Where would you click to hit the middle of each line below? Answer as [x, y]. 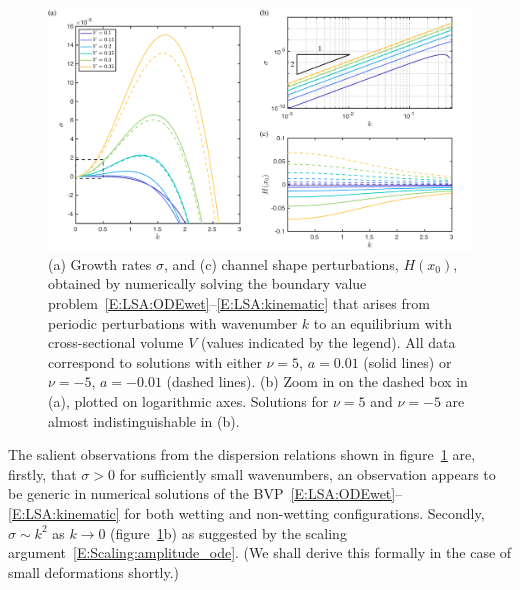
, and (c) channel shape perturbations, [281, 263]
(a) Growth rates [100, 263]
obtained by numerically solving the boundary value [207, 283]
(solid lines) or [407, 361]
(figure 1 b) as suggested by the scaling [228, 532]
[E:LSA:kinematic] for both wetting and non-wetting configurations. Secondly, [246, 512]
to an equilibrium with [382, 322]
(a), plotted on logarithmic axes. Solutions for [188, 400]
